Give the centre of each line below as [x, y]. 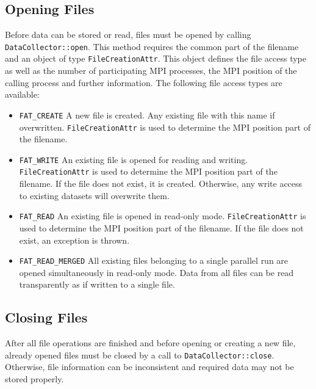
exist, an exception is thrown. [74, 240]
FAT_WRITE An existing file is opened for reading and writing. [134, 159]
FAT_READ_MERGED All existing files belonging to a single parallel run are [154, 260]
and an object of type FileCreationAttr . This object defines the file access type [156, 58]
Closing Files [46, 317]
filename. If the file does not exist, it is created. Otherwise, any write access [161, 184]
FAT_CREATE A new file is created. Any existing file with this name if [147, 115]
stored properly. [34, 379]
